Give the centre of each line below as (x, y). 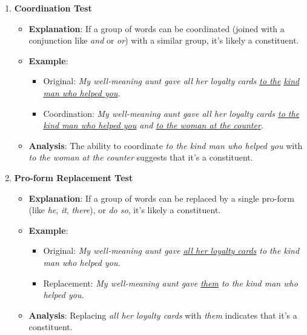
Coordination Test (53, 8)
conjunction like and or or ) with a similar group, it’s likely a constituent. (164, 40)
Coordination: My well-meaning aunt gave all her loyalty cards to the (171, 113)
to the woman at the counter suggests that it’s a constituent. (141, 157)
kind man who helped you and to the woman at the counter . (153, 125)
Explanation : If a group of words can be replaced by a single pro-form (161, 198)
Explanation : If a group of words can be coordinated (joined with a (157, 28)
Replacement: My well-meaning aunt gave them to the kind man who (170, 283)
